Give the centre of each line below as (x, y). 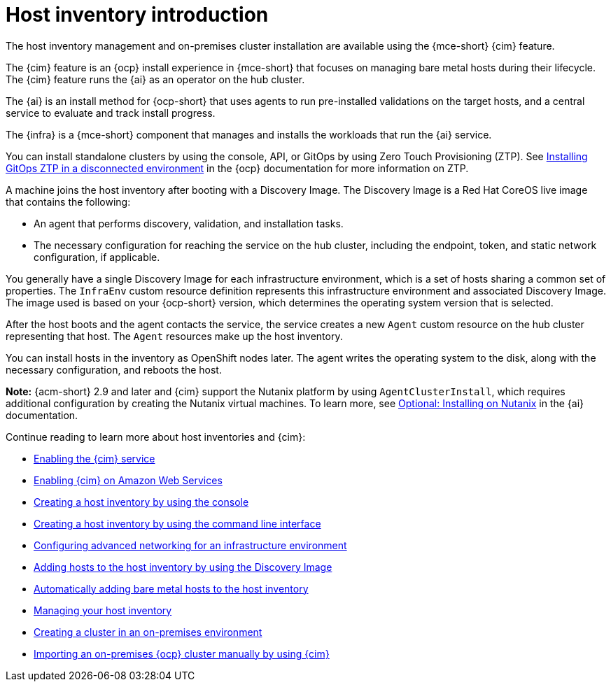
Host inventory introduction (137, 15)
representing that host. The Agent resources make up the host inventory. (174, 336)
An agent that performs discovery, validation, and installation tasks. (189, 223)
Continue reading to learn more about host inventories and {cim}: (156, 437)
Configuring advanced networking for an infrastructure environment (190, 545)
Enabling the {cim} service (94, 458)
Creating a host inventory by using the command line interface (177, 523)
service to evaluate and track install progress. (111, 113)
